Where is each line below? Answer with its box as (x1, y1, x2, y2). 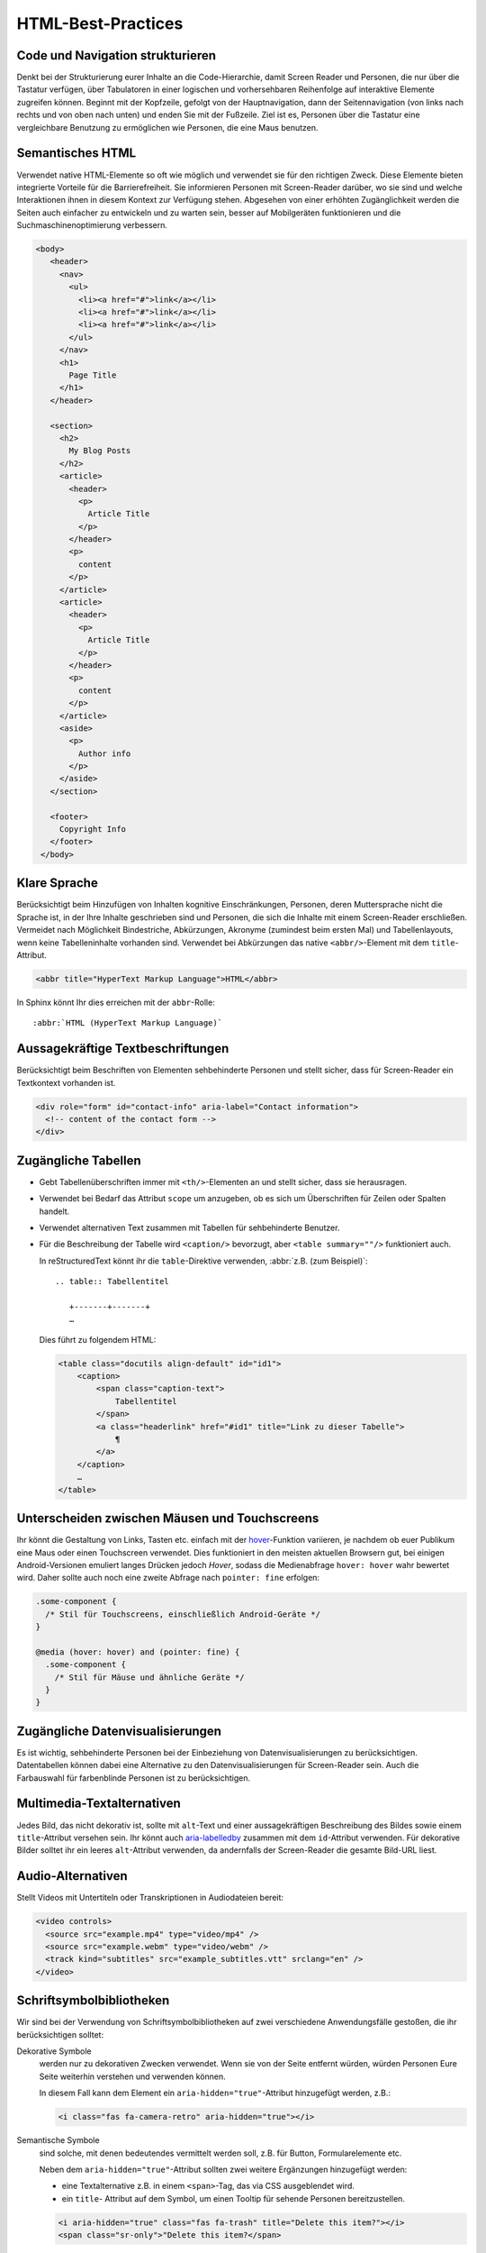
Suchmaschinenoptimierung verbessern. (16, 220, 168, 231)
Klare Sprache (16, 875, 98, 891)
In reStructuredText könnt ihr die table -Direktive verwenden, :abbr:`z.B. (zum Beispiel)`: (39, 1255, 368, 1266)
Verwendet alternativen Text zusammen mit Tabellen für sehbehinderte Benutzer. (39, 1222, 340, 1233)
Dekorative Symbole (16, 2046, 92, 2057)
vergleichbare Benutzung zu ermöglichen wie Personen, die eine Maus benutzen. (16, 122, 319, 132)
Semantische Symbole (16, 2135, 100, 2146)
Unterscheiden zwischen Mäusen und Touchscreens (16, 1510, 319, 1527)
